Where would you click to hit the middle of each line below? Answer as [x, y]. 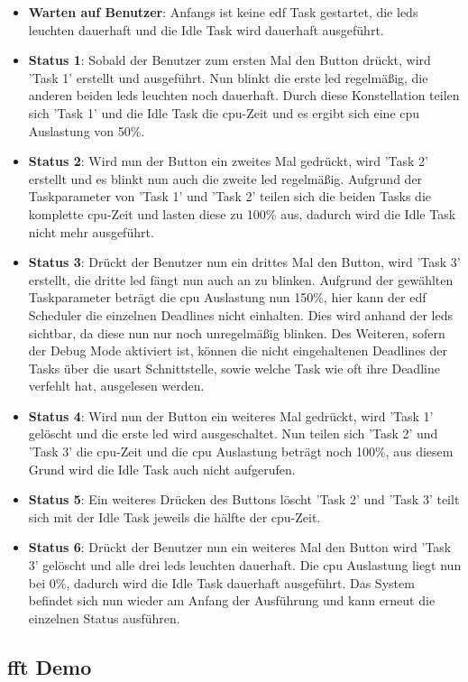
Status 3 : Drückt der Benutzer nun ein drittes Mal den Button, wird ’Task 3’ [244, 262]
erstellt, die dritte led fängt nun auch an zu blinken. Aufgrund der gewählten [241, 279]
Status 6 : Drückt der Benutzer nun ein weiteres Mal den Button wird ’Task [240, 547]
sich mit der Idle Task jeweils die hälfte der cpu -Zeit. [174, 516]
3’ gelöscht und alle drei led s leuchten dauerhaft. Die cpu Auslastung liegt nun [245, 565]
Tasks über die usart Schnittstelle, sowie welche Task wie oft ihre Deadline [234, 368]
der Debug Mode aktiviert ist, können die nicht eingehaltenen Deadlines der [238, 350]
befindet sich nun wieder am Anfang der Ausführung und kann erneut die [232, 600]
